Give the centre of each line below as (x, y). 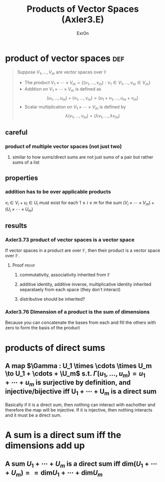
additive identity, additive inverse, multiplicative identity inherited (85, 284)
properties (22, 178)
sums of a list (26, 162)
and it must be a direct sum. (33, 415)
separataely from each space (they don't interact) (70, 290)
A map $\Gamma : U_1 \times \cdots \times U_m (79, 366)
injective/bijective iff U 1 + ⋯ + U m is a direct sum (81, 392)
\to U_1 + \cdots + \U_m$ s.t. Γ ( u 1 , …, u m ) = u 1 (75, 374)
